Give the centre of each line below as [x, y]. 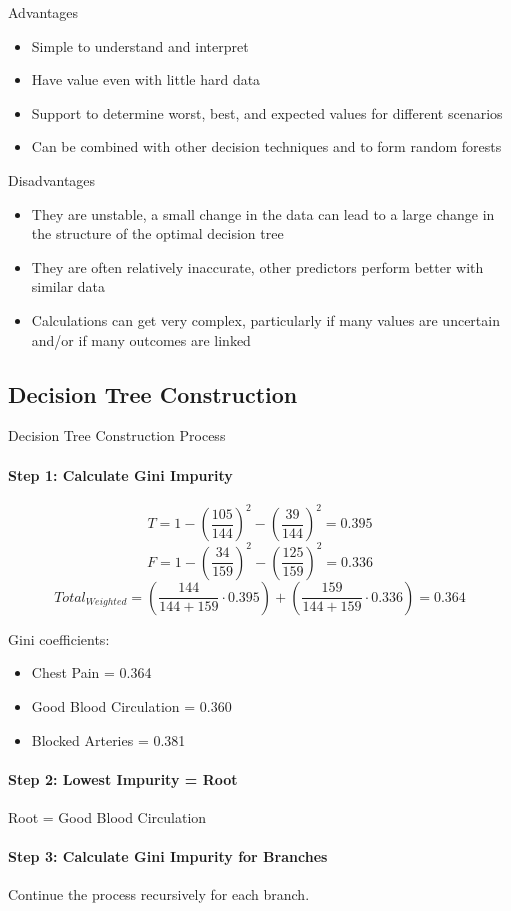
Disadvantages [52, 179]
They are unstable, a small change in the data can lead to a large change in [263, 213]
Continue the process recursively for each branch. [159, 894]
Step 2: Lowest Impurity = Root [123, 778]
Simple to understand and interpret [140, 45]
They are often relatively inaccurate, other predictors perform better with [257, 266]
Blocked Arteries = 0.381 [108, 739]
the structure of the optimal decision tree [157, 233]
